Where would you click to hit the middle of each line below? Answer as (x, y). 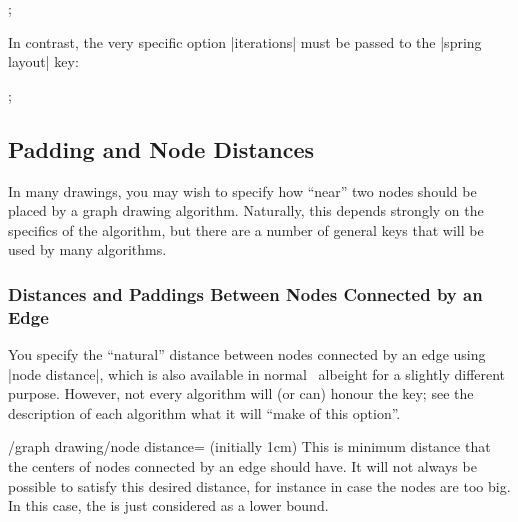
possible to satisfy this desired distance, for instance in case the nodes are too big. (259, 485)
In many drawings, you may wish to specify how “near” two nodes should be (242, 190)
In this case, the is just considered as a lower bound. (168, 505)
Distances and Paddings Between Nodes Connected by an (245, 293)
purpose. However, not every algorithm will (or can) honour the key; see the (241, 393)
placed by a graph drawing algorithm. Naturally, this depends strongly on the (246, 210)
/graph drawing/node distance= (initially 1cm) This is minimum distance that (249, 446)
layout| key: (43, 61)
